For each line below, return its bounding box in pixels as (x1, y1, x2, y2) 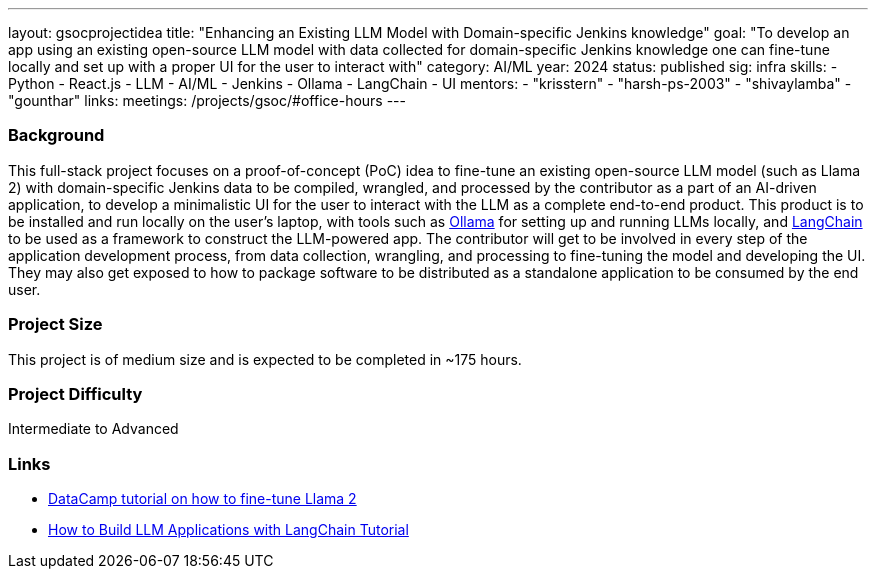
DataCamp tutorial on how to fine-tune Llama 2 (48, 490, 357, 507)
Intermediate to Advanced (8, 420, 179, 438)
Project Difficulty (8, 383, 143, 404)
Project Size (8, 314, 103, 335)
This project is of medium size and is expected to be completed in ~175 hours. (8, 350, 522, 368)
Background (8, 125, 105, 146)
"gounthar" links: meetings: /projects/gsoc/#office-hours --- (8, 92, 406, 109)
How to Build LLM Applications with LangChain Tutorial (48, 521, 409, 538)
